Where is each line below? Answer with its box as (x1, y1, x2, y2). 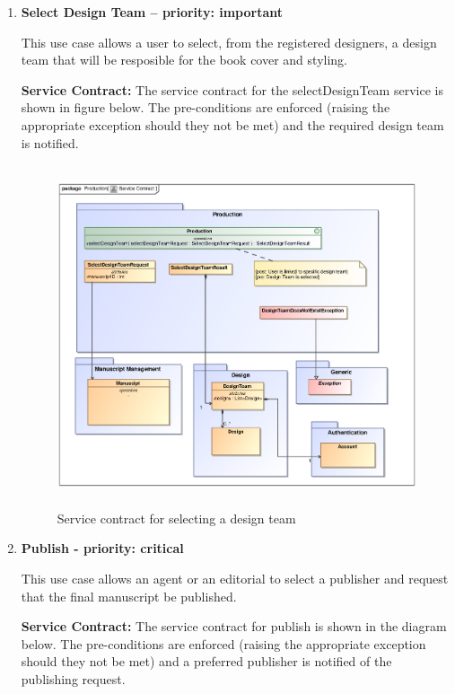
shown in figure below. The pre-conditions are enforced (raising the (21, 98, 390, 117)
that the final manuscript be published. (21, 586, 237, 605)
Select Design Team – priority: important (21, 3, 284, 21)
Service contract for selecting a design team (57, 508, 296, 527)
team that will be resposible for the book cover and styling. (21, 50, 347, 69)
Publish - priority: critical (21, 539, 184, 558)
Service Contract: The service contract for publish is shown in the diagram (21, 617, 447, 636)
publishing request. (21, 669, 126, 688)
